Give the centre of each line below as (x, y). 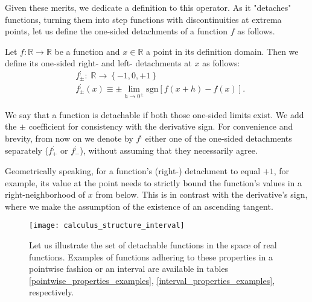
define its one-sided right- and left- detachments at (98, 63)
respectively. (52, 292)
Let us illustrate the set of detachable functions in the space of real (153, 245)
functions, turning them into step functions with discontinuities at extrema (143, 19)
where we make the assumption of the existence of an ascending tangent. (139, 206)
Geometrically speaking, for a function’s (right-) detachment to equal (133, 171)
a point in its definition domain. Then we (222, 51)
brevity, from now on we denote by (69, 138)
